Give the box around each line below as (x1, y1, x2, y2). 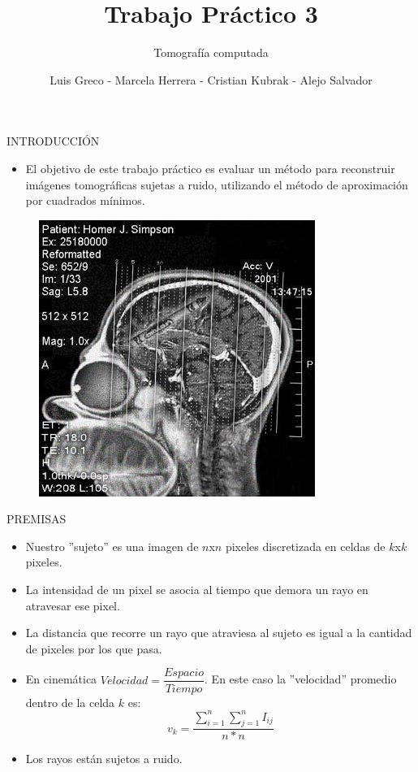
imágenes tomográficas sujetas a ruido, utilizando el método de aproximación (25, 176, 408, 193)
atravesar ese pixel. (25, 596, 120, 614)
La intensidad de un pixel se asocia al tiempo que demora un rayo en (25, 581, 368, 598)
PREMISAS (6, 510, 67, 527)
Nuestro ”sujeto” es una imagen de (25, 537, 199, 554)
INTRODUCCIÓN (6, 132, 100, 150)
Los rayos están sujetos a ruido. (25, 750, 183, 767)
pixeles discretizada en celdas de (225, 537, 386, 554)
